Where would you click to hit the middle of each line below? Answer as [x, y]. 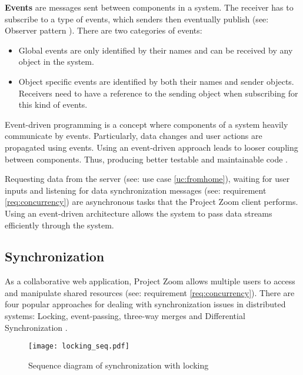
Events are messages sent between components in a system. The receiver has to [149, 7]
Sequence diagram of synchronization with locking [119, 365]
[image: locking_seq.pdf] [79, 346]
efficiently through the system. [59, 225]
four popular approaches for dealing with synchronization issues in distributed [145, 304]
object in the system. [56, 62]
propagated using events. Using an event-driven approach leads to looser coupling [151, 147]
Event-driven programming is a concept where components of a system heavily [146, 124]
